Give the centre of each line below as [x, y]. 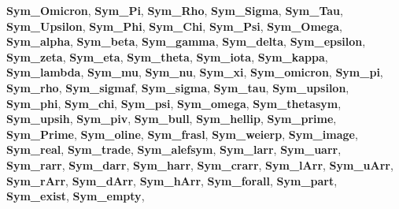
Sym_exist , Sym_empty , [76, 196]
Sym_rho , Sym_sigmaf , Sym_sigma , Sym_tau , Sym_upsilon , [178, 87]
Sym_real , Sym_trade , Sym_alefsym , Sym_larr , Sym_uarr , [174, 149]
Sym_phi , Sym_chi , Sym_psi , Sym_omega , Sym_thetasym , [174, 103]
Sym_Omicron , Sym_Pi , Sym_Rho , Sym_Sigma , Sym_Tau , [175, 10]
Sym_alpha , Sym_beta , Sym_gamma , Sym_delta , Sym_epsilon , [186, 41]
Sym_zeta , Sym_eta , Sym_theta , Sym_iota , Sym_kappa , [167, 56]
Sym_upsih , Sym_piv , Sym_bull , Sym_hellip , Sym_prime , [172, 119]
